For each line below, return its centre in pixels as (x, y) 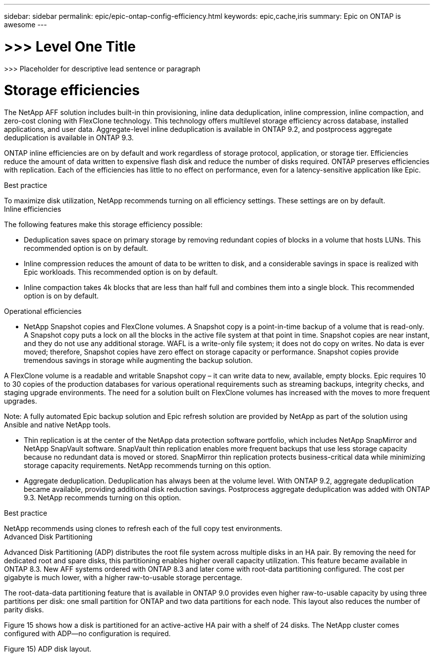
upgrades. (21, 401)
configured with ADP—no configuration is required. (87, 633)
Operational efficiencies (43, 311)
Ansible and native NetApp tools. (57, 425)
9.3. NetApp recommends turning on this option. (103, 498)
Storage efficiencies (72, 90)
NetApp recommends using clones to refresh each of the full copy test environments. (143, 528)
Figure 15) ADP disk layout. (48, 649)
